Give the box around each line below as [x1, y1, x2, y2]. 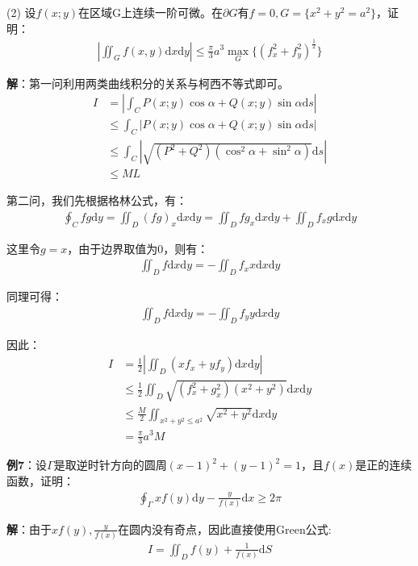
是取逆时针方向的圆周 [53, 456, 167, 473]
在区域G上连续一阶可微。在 [78, 4, 224, 20]
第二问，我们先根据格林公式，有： [6, 192, 187, 209]
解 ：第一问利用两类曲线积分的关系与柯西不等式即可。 [6, 74, 289, 91]
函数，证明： [6, 472, 74, 489]
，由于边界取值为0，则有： [67, 239, 209, 256]
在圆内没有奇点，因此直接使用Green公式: [118, 520, 332, 537]
